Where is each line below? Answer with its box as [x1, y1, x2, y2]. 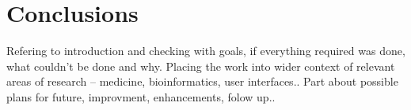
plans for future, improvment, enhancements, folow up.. [6, 88, 276, 104]
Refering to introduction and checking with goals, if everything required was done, [6, 42, 405, 59]
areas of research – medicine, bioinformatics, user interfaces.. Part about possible [6, 73, 398, 90]
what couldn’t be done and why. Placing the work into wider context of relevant [6, 57, 395, 74]
